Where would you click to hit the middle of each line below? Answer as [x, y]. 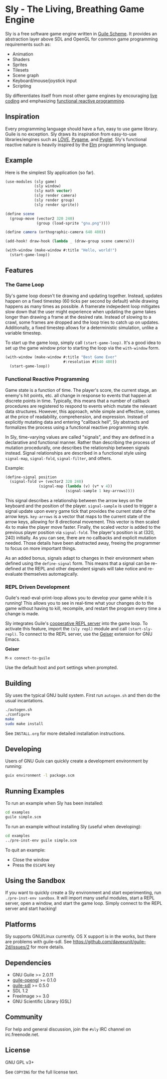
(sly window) [48, 186]
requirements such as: [28, 44]
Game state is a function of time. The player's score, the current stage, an [81, 390]
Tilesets [20, 70]
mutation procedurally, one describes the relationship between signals [77, 447]
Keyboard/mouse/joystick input [45, 81]
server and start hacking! [31, 908]
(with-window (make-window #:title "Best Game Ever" [61, 357]
